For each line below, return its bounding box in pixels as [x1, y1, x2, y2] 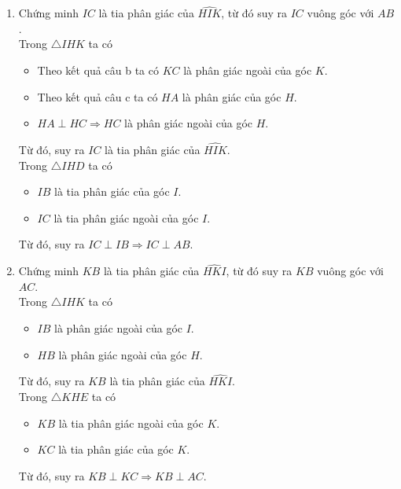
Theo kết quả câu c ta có [37, 88, 158, 105]
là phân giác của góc [182, 88, 281, 105]
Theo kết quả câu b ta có [37, 62, 159, 78]
